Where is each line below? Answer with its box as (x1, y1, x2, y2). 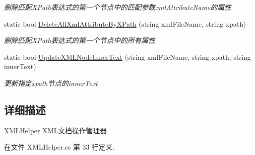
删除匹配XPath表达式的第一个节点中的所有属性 (4, 35, 155, 45)
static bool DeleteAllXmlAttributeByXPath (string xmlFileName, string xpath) (4, 18, 246, 29)
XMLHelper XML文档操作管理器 (4, 125, 107, 135)
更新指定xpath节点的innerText (4, 77, 98, 88)
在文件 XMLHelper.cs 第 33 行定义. (4, 142, 115, 152)
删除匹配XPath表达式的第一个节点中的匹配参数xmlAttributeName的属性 (4, 2, 232, 12)
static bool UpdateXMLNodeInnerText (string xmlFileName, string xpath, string (4, 51, 251, 62)
